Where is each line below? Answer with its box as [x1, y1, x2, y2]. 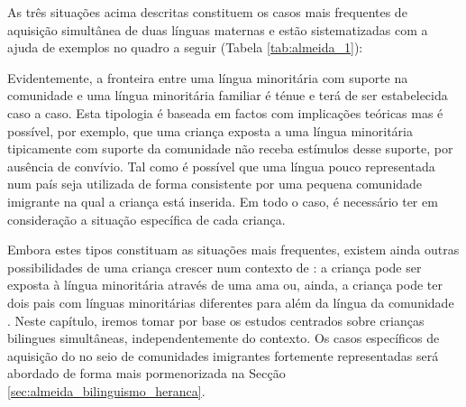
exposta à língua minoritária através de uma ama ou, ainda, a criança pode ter [7, 275, 443, 294]
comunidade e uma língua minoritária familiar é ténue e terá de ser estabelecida [7, 86, 448, 105]
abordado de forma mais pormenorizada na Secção [7, 364, 286, 383]
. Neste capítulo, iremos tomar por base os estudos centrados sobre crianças [7, 310, 425, 329]
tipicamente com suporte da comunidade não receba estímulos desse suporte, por [7, 139, 453, 158]
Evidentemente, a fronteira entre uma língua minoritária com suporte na [7, 68, 408, 87]
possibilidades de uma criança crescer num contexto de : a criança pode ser [7, 257, 422, 276]
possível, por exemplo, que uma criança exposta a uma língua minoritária [7, 121, 413, 140]
